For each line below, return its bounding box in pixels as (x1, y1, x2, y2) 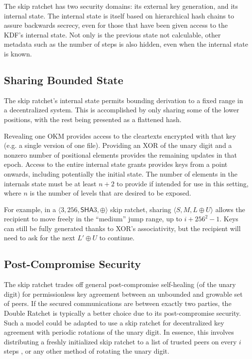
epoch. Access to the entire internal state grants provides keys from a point (4, 159, 228, 169)
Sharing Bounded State (4, 72, 123, 87)
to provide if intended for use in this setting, (117, 178, 249, 188)
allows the (215, 204, 245, 214)
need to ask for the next (4, 233, 75, 243)
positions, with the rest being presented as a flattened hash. (4, 114, 182, 124)
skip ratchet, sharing (110, 204, 171, 214)
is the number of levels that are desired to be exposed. (30, 188, 191, 198)
